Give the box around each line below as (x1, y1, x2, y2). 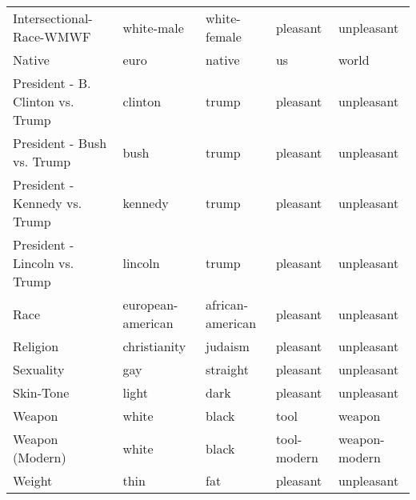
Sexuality (13, 360, 65, 378)
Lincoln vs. (13, 254, 74, 272)
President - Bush (13, 134, 107, 152)
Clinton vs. (13, 92, 74, 110)
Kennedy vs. (13, 194, 82, 212)
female (206, 27, 242, 46)
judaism (206, 337, 250, 355)
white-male (122, 18, 184, 37)
